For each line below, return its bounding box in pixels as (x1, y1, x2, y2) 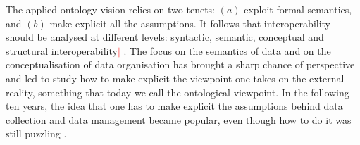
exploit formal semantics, (244, 2, 352, 16)
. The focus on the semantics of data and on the (123, 43, 331, 58)
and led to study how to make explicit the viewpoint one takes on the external (6, 70, 345, 85)
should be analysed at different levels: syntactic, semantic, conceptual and (6, 30, 324, 44)
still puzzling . (6, 126, 67, 141)
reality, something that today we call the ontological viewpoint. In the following (6, 84, 349, 99)
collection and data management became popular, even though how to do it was (6, 112, 352, 127)
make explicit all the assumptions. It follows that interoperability (49, 15, 331, 30)
